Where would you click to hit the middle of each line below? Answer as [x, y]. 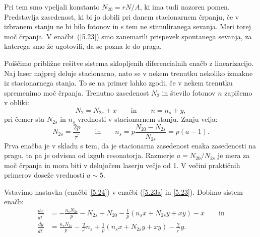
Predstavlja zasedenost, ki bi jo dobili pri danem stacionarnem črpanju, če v [122, 16]
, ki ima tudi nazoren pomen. [185, 7]
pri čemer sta [24, 119]
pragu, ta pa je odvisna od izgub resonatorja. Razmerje [89, 155]
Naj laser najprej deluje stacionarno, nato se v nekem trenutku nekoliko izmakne [128, 73]
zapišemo [238, 92]
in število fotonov [189, 92]
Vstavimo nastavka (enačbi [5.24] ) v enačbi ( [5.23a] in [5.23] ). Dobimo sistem [123, 191]
